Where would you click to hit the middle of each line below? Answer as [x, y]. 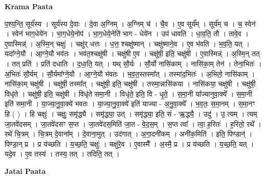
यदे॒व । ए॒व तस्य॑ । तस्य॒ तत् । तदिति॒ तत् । [62, 154]
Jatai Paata [25, 171]
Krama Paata [29, 6]
